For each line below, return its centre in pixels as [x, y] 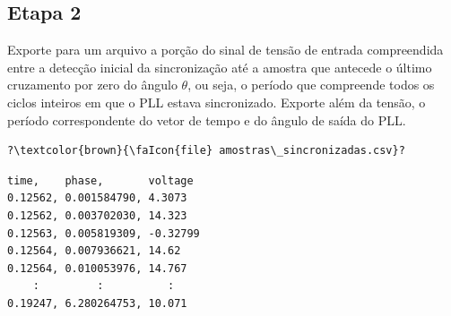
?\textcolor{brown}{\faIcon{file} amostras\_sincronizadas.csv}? [206, 151]
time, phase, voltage [100, 180]
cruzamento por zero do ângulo [92, 85]
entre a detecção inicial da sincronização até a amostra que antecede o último [220, 67]
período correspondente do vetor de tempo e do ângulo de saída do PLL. [207, 120]
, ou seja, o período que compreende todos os [311, 85]
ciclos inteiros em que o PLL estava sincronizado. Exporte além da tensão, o [217, 102]
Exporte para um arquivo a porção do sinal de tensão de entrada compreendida [225, 50]
